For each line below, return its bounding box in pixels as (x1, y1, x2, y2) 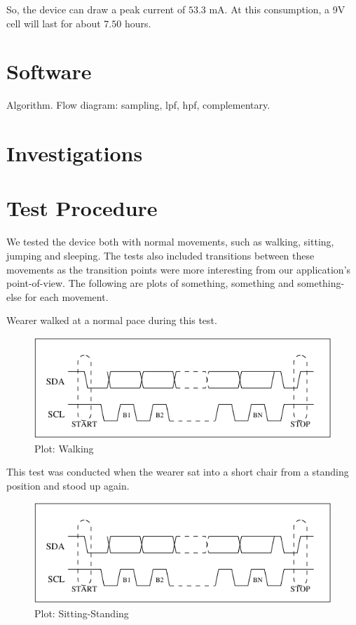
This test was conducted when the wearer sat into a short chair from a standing (6, 464, 349, 479)
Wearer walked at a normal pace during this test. (6, 313, 217, 328)
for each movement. (25, 289, 109, 304)
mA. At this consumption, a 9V (209, 2, 345, 16)
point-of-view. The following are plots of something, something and (6, 276, 294, 290)
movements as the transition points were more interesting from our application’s (6, 262, 351, 276)
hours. (124, 15, 151, 30)
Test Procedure (6, 194, 158, 222)
